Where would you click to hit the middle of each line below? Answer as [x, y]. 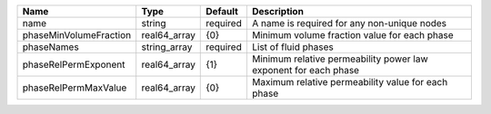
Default [222, 11]
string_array [167, 47]
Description [278, 11]
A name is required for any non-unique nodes [349, 23]
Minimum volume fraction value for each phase [352, 35]
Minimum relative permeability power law [340, 59]
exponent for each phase [305, 70]
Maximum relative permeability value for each [350, 82]
